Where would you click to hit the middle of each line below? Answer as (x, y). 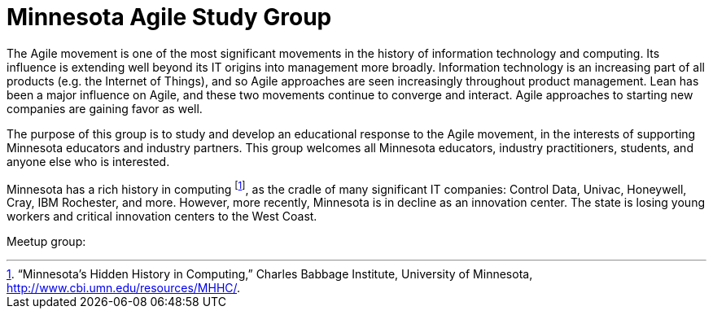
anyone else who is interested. (88, 161)
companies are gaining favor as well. (105, 108)
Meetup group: (46, 242)
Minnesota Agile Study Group (169, 17)
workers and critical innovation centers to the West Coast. (162, 217)
